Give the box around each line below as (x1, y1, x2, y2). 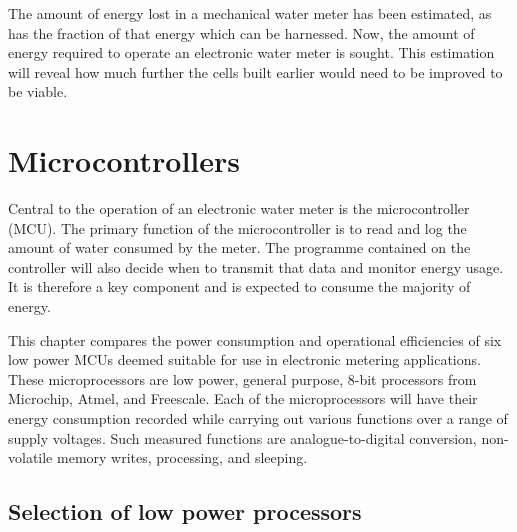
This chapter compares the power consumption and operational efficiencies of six (8, 329, 502, 350)
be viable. (8, 81, 68, 102)
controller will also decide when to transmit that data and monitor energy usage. (8, 256, 504, 277)
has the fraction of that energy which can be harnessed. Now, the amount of (8, 22, 475, 43)
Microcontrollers (8, 140, 240, 181)
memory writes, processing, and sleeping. (56, 447, 308, 468)
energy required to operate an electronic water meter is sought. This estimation (8, 42, 495, 63)
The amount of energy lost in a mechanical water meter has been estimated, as (8, 3, 492, 23)
